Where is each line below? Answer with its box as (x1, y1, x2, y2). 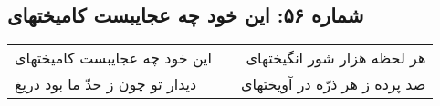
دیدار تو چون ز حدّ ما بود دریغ (15, 73, 197, 95)
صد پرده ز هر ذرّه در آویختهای (240, 73, 426, 95)
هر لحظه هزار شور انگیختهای (246, 47, 426, 69)
